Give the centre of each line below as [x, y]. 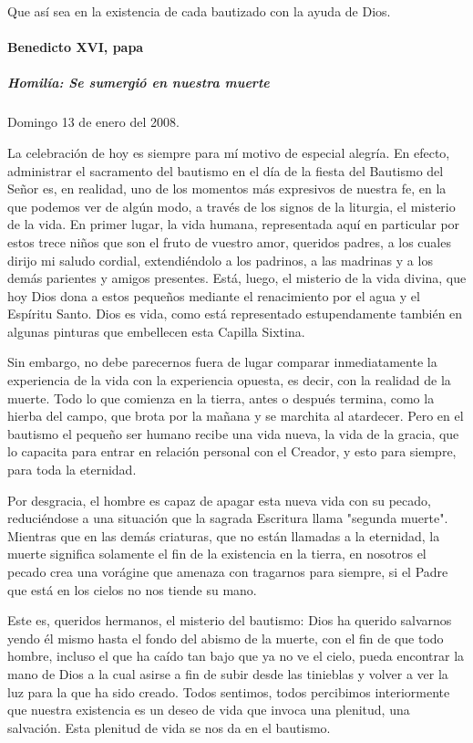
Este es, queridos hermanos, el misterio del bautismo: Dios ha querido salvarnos [230, 620]
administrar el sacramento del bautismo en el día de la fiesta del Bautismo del [226, 170]
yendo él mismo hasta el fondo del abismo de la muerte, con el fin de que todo [226, 638]
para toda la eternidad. [72, 470]
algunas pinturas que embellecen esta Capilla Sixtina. [156, 331]
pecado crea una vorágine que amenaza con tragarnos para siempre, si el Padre [228, 571]
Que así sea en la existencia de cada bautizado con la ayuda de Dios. [199, 11]
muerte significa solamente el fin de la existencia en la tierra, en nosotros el [217, 554]
